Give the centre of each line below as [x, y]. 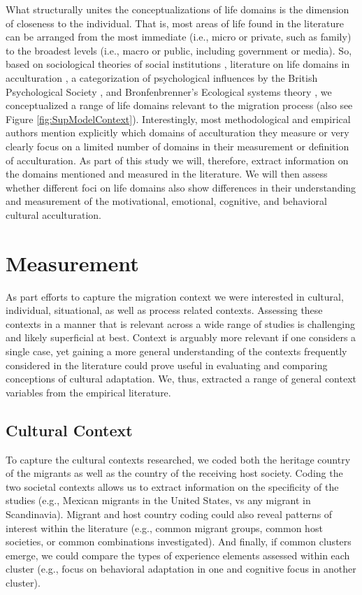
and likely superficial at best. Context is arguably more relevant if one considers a [181, 337]
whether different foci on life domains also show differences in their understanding [181, 187]
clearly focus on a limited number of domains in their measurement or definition [178, 146]
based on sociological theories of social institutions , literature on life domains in [178, 64]
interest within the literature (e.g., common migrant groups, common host [164, 528]
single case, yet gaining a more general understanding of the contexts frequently [176, 351]
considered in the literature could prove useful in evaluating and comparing [167, 365]
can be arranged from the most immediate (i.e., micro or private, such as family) [179, 37]
